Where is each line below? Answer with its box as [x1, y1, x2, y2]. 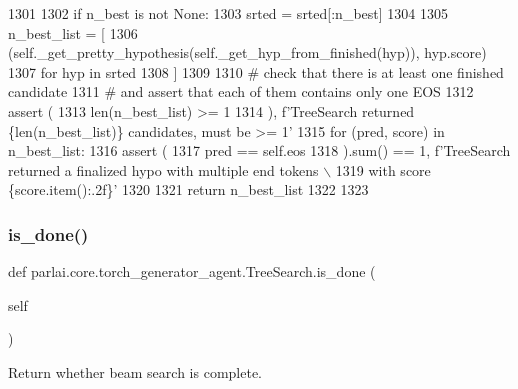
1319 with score [335, 159, 431, 180]
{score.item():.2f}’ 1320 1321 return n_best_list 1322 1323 [8, 179, 369, 200]
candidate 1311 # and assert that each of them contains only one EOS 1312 [8, 81, 474, 102]
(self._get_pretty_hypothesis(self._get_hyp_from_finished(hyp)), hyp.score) [8, 42, 487, 63]
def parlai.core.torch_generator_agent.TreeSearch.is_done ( [8, 261, 376, 282]
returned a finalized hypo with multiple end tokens [8, 159, 319, 180]
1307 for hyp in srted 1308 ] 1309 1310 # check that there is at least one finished [8, 61, 504, 82]
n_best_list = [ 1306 [8, 22, 138, 43]
